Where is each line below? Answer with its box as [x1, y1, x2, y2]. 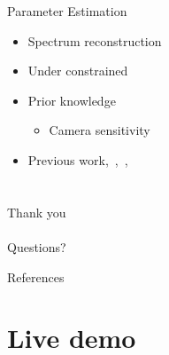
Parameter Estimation [7, 2, 127, 20]
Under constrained [27, 61, 128, 80]
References [7, 267, 65, 286]
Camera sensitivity [49, 121, 150, 139]
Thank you [7, 202, 66, 221]
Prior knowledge [27, 91, 116, 109]
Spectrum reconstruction [27, 31, 162, 50]
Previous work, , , [27, 150, 128, 169]
